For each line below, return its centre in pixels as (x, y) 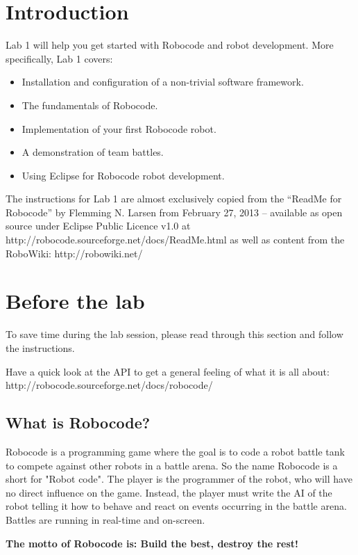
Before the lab (75, 301)
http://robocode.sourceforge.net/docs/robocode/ (109, 385)
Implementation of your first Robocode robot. (119, 128)
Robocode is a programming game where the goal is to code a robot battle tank (175, 451)
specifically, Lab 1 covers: (59, 58)
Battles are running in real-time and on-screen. (105, 519)
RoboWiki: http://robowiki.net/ (74, 253)
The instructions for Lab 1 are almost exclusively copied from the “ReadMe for (174, 199)
